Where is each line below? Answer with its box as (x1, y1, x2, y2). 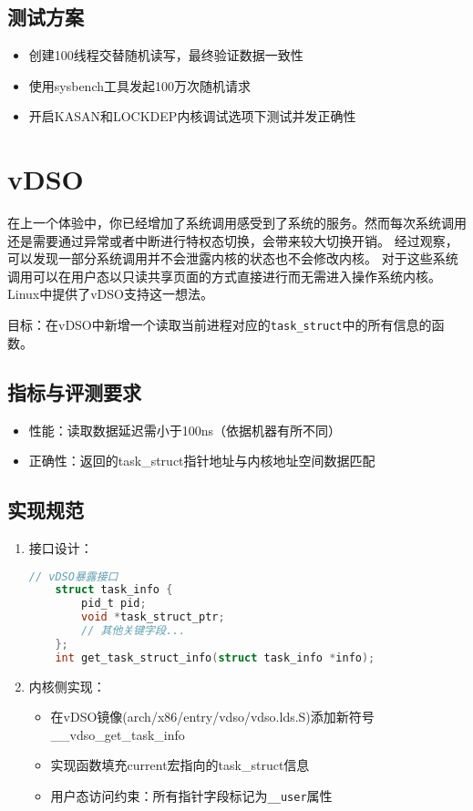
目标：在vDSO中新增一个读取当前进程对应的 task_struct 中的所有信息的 (7, 315, 432, 334)
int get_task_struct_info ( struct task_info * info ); (55, 651, 375, 664)
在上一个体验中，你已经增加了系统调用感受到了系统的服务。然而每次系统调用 (7, 213, 467, 232)
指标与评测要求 (7, 377, 141, 405)
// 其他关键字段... (81, 624, 186, 638)
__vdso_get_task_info (50, 724, 185, 744)
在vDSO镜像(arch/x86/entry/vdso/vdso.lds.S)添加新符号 (50, 707, 375, 726)
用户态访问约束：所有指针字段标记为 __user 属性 (50, 786, 333, 806)
